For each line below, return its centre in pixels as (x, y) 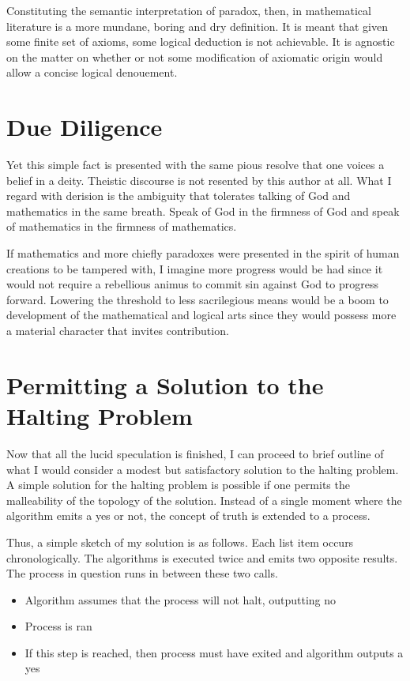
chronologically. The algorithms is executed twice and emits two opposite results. (202, 557)
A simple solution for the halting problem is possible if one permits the (178, 485)
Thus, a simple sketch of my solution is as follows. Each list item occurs (180, 542)
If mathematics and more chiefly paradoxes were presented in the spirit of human (203, 253)
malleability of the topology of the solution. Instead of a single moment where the (204, 500)
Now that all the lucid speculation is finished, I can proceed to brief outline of (195, 453)
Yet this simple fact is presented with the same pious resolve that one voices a (196, 165)
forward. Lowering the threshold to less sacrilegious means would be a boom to (197, 299)
